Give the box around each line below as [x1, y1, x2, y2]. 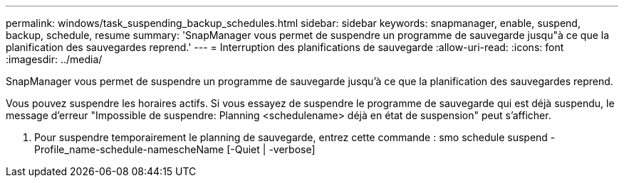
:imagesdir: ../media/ [6, 53, 103, 65]
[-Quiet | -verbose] [227, 143, 316, 155]
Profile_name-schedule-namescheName [34, 143, 224, 155]
